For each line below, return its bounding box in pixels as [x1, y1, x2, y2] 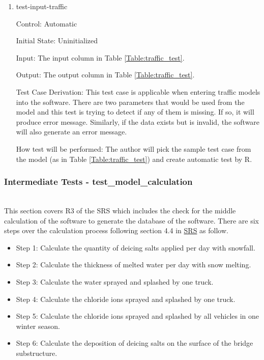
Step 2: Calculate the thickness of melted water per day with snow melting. [16, 259, 251, 270]
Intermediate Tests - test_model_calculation [4, 175, 193, 188]
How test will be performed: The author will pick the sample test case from [16, 143, 251, 154]
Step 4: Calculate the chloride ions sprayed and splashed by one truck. [16, 293, 236, 304]
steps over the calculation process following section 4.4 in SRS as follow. [4, 225, 228, 236]
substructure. [16, 347, 57, 358]
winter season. [16, 320, 60, 331]
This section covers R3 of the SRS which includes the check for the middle [4, 205, 236, 215]
